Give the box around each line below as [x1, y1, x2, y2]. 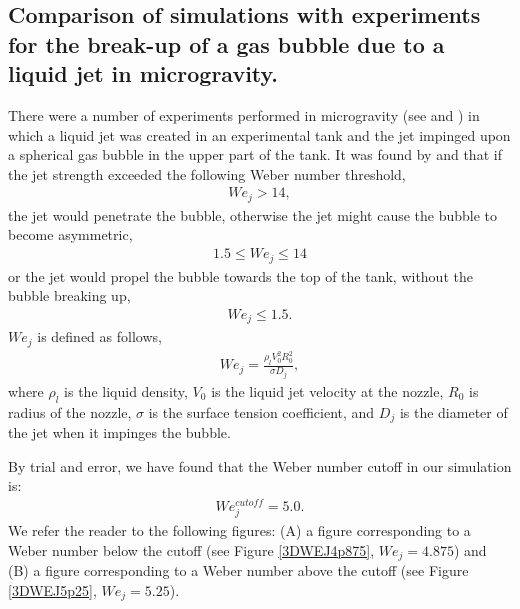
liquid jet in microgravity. [8, 58, 279, 89]
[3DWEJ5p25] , [8, 579, 97, 600]
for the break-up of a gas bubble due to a [8, 28, 445, 59]
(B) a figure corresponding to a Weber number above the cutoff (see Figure [8, 560, 469, 581]
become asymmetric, [8, 224, 133, 245]
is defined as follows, [37, 326, 162, 347]
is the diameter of [399, 401, 508, 422]
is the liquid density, [64, 380, 188, 401]
